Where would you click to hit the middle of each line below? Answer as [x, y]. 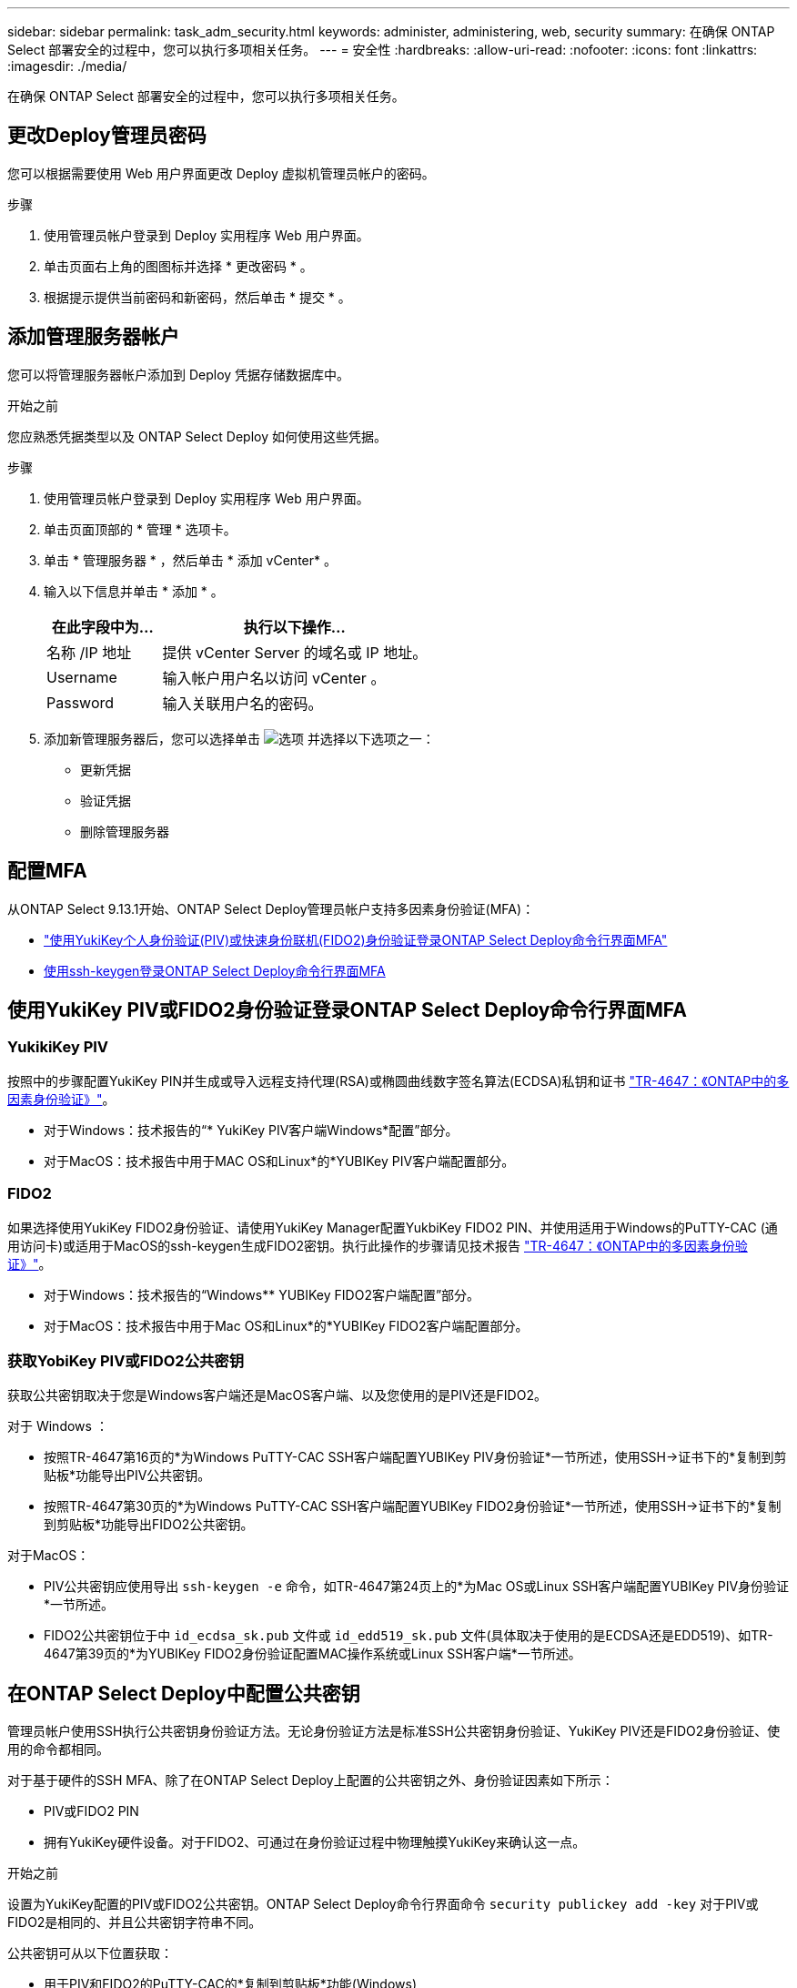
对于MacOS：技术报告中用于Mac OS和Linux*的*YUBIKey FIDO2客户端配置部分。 [286, 1325]
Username [82, 677]
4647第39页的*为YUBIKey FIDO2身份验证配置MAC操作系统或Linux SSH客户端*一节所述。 [313, 1654]
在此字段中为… [102, 627]
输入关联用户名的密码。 [242, 703]
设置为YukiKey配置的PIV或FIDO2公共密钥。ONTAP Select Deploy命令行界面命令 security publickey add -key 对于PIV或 [383, 1904]
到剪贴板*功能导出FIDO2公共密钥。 [149, 1525]
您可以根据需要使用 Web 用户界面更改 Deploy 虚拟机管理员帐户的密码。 [221, 173]
